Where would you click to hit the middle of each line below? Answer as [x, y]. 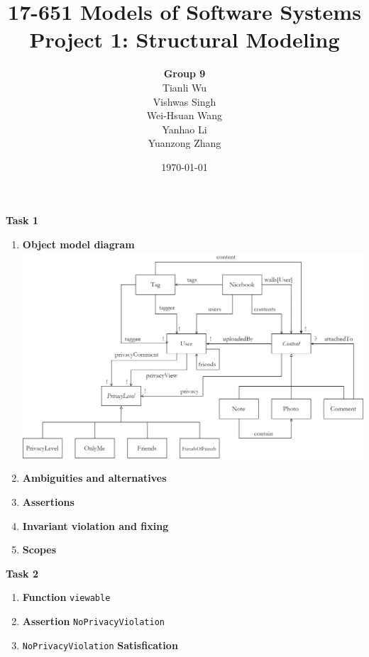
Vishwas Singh [184, 101]
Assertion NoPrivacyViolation [93, 621]
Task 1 [22, 220]
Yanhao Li [184, 129]
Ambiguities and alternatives [94, 478]
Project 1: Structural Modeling [184, 39]
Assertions [48, 502]
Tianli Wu [184, 87]
